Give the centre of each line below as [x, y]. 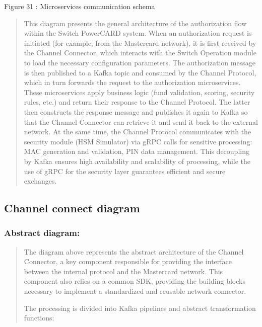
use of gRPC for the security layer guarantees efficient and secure [125, 171]
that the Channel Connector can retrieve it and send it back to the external [141, 121]
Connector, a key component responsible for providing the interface [128, 261]
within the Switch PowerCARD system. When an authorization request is [138, 33]
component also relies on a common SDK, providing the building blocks [135, 281]
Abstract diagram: [42, 233]
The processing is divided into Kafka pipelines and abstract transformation [140, 308]
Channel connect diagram [72, 208]
